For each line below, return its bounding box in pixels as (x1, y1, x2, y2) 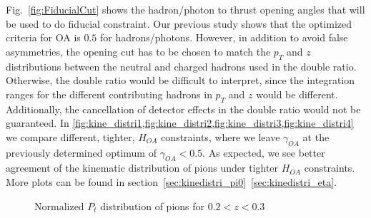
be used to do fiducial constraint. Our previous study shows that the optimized (6, 16, 352, 31)
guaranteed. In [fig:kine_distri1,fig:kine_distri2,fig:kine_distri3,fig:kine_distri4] (6, 115, 354, 130)
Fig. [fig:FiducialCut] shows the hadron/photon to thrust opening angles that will (6, 2, 365, 16)
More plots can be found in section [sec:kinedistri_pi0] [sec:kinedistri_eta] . (6, 174, 337, 189)
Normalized (34, 198, 84, 213)
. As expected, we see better (202, 145, 325, 160)
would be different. (256, 86, 338, 101)
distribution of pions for (100, 198, 205, 213)
